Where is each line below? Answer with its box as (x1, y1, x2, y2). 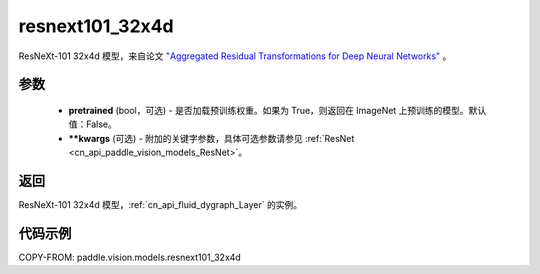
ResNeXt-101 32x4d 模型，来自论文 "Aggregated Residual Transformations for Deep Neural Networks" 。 (18, 50, 452, 62)
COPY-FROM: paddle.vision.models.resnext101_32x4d (18, 251, 242, 263)
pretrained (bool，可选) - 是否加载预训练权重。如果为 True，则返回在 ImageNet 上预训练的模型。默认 (68, 104, 487, 116)
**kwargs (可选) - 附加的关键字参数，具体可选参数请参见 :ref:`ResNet (68, 132, 355, 144)
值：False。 (68, 118, 117, 130)
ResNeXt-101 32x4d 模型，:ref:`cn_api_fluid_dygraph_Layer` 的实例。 (18, 199, 303, 211)
